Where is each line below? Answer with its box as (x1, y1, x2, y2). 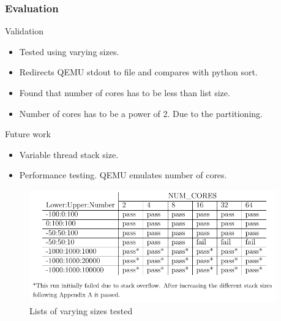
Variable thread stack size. (19, 148, 119, 160)
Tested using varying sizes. (19, 45, 119, 58)
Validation (5, 25, 44, 37)
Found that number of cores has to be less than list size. (19, 86, 230, 99)
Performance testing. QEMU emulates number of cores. (19, 168, 227, 181)
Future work (5, 127, 51, 140)
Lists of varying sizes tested (29, 304, 133, 317)
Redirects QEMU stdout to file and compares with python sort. (19, 66, 258, 78)
